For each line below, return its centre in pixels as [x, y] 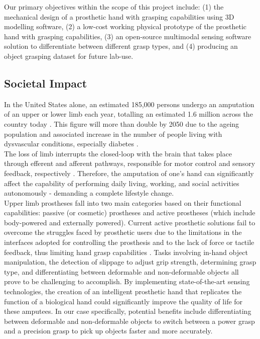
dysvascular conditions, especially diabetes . [71, 144]
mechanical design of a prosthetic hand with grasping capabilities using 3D [119, 16]
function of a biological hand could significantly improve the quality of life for [123, 301]
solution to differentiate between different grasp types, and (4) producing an [121, 46]
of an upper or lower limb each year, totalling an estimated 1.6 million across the [128, 114]
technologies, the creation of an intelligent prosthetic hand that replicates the [123, 291]
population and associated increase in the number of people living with [113, 134]
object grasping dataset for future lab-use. [69, 56]
